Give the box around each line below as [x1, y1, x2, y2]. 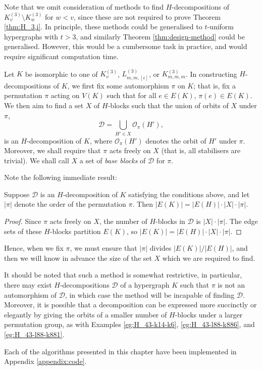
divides [149, 243, 172, 253]
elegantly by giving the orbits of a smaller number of [4, 309, 167, 319]
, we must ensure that [70, 243, 137, 253]
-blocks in [155, 216, 185, 226]
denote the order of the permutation [14, 199, 126, 209]
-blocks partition [49, 225, 101, 236]
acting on [50, 90, 80, 101]
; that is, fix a [193, 80, 236, 90]
